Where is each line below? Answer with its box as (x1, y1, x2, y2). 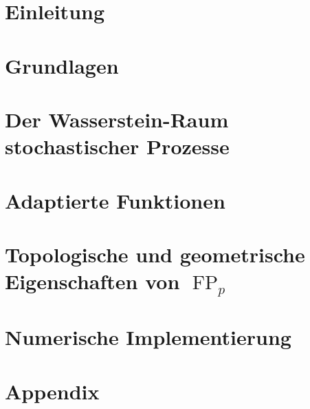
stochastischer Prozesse (5, 132, 230, 160)
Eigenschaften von (5, 267, 180, 295)
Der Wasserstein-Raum (5, 105, 229, 133)
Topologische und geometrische (5, 240, 305, 268)
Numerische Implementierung (5, 323, 291, 351)
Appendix (5, 377, 100, 405)
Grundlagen (5, 51, 119, 79)
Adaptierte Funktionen (5, 186, 225, 214)
